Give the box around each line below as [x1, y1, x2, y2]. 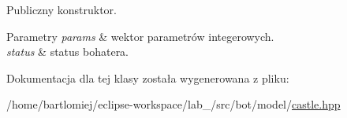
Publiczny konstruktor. [6, 2, 117, 17]
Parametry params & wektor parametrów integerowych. [6, 28, 274, 44]
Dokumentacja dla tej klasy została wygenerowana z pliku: [6, 69, 289, 86]
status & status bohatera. [6, 43, 129, 60]
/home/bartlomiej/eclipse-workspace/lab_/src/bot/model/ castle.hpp [6, 96, 341, 112]
